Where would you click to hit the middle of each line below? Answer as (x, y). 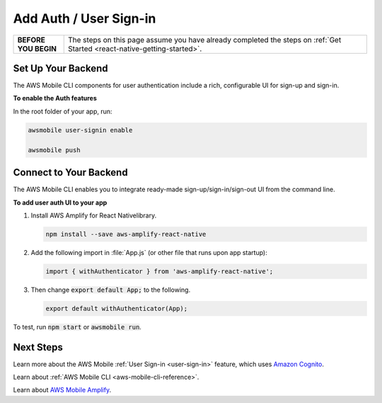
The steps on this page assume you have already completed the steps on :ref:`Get (204, 40)
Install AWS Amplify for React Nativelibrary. (94, 215)
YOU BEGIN (37, 48)
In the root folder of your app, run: (63, 111)
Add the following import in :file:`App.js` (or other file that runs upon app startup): (149, 252)
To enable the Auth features (55, 98)
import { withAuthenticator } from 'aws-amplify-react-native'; (160, 271)
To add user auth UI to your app (60, 203)
